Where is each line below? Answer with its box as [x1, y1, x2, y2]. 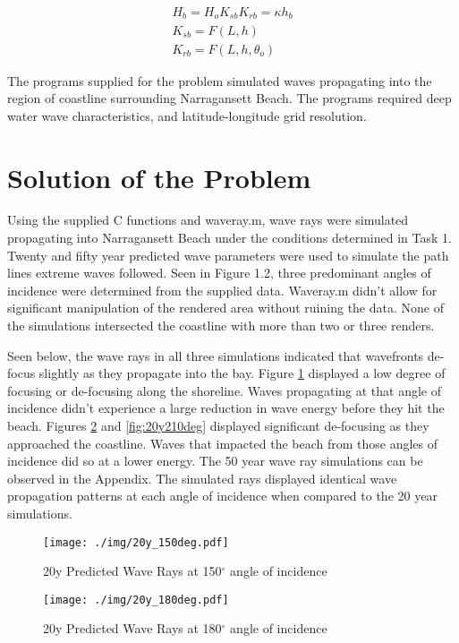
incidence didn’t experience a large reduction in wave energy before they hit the [7, 399, 445, 417]
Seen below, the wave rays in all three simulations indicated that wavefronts [7, 346, 424, 364]
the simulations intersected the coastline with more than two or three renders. [7, 316, 435, 335]
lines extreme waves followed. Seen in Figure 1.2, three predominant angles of [7, 263, 431, 282]
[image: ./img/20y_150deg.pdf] [43, 536, 229, 549]
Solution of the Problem [7, 159, 311, 195]
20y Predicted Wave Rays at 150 [43, 562, 222, 580]
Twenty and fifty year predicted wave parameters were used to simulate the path [7, 245, 449, 264]
